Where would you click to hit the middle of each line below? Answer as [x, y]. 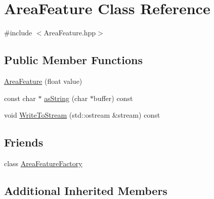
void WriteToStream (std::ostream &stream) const [82, 115]
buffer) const [113, 98]
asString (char [66, 98]
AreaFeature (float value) [43, 81]
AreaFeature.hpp [70, 33]
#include [18, 33]
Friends [24, 142]
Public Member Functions [73, 60]
